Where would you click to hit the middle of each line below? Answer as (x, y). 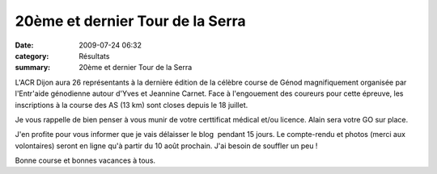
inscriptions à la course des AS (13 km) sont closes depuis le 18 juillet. (132, 105)
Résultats (94, 56)
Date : (24, 45)
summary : (33, 68)
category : (32, 56)
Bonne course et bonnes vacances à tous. (85, 160)
